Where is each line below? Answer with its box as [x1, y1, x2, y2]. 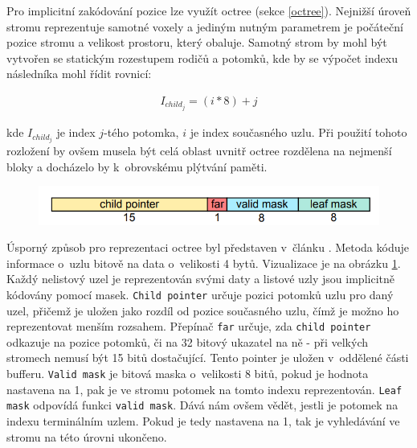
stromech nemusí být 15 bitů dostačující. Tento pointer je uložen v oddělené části [6, 349, 409, 366]
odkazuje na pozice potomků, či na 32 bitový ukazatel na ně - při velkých [6, 333, 368, 350]
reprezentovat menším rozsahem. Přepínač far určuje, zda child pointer [6, 318, 371, 335]
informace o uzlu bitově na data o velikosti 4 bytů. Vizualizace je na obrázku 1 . [6, 254, 401, 271]
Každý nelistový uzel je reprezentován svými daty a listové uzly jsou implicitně [6, 270, 395, 287]
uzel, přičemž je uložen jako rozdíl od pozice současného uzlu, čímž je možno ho [6, 302, 399, 319]
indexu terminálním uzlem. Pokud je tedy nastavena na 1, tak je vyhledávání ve [6, 413, 400, 430]
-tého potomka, [104, 124, 179, 141]
